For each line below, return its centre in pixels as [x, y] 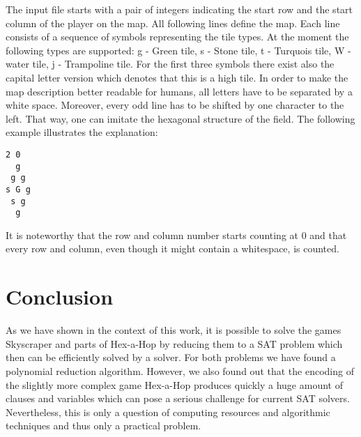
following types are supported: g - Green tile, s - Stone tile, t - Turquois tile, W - [178, 50]
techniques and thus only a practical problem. [103, 426]
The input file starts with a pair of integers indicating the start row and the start [179, 9]
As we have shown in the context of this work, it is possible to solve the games [174, 330]
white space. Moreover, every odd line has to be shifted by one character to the [175, 105]
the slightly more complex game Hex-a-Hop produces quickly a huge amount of [174, 384]
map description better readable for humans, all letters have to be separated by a [179, 91]
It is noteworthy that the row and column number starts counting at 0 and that [176, 235]
